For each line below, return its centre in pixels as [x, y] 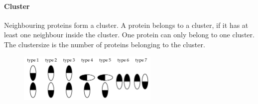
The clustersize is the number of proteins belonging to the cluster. [105, 44]
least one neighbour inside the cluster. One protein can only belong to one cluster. [129, 35]
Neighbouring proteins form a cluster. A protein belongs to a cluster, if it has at [126, 25]
